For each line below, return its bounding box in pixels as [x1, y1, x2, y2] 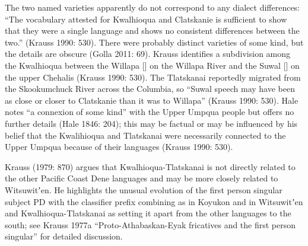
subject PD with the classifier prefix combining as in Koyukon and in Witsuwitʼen [5, 195, 303, 207]
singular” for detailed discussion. [5, 230, 123, 242]
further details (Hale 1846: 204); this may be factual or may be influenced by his [5, 117, 298, 129]
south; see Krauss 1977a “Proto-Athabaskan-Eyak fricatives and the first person [5, 218, 296, 231]
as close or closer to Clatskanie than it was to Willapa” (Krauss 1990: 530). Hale [5, 94, 299, 106]
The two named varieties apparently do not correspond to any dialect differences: [5, 1, 300, 13]
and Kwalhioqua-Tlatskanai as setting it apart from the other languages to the [5, 207, 291, 219]
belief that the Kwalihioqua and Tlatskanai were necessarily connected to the [5, 129, 286, 141]
